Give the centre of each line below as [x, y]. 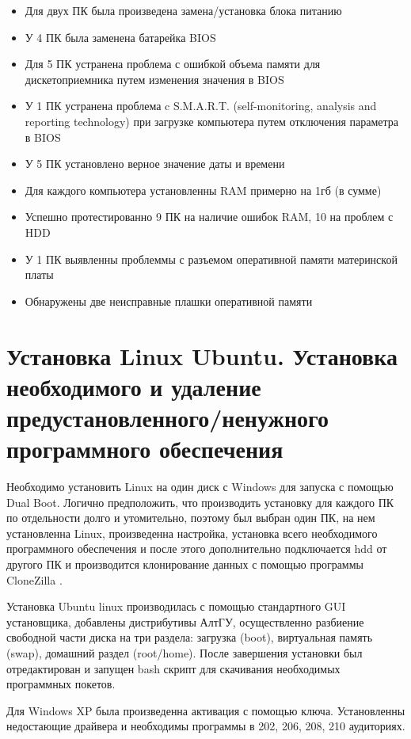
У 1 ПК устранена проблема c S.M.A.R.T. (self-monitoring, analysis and [201, 106]
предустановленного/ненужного [168, 417]
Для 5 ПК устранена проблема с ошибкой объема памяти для [173, 64]
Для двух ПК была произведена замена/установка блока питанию [183, 10]
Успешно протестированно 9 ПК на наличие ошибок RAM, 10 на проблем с [209, 217]
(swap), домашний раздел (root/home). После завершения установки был [185, 652]
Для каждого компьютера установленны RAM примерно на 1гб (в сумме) [203, 190]
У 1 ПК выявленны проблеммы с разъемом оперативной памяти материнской [211, 259]
